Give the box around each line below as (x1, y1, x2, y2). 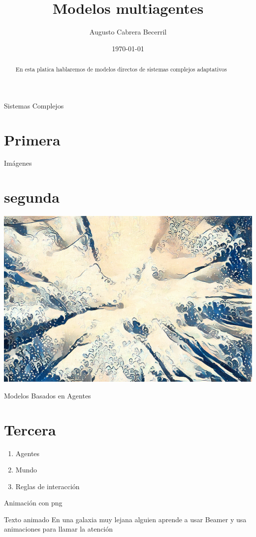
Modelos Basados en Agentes (4, 390, 91, 400)
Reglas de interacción (15, 481, 80, 491)
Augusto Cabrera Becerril (89, 27, 167, 37)
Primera (4, 129, 61, 149)
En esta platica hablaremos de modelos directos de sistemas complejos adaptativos (15, 65, 227, 73)
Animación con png (4, 498, 63, 508)
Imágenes (4, 158, 32, 168)
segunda (4, 187, 60, 207)
